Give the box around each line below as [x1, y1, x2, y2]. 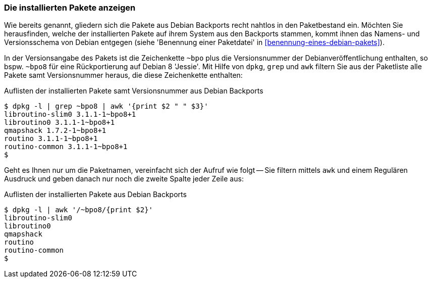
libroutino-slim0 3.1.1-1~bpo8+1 [4, 110, 136, 119]
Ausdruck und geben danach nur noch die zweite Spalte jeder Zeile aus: [4, 174, 244, 183]
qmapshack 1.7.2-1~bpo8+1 [4, 126, 106, 135]
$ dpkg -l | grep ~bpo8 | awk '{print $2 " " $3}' [4, 102, 208, 111]
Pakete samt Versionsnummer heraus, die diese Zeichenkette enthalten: [4, 71, 243, 80]
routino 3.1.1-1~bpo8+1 [4, 134, 98, 143]
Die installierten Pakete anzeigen [4, 3, 136, 13]
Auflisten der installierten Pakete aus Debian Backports [4, 190, 187, 199]
